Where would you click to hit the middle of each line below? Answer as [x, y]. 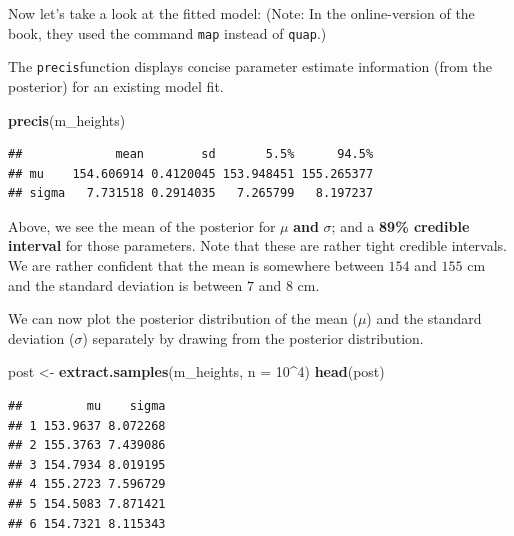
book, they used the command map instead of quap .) [167, 32]
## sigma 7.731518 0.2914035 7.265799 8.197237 [191, 193]
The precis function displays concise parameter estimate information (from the [250, 66]
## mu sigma [87, 406]
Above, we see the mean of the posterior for [142, 225]
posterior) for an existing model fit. [116, 85]
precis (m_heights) [67, 119]
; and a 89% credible [400, 225]
